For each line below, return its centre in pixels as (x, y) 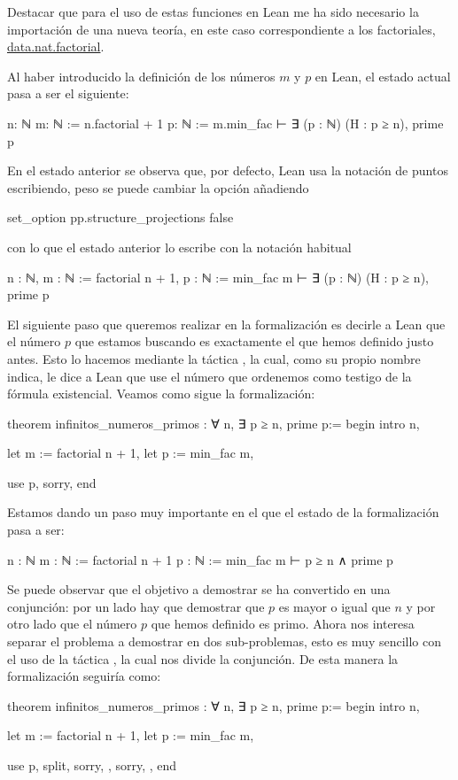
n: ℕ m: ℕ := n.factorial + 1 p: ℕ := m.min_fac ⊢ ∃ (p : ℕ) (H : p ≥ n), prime (225, 123)
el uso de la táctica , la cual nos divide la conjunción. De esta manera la (203, 658)
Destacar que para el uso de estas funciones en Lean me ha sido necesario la (213, 12)
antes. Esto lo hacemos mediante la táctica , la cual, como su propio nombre (214, 358)
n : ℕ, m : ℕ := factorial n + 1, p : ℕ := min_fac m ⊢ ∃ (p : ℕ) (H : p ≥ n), (218, 277)
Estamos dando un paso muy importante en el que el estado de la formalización (223, 512)
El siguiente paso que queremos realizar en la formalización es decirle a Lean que (226, 324)
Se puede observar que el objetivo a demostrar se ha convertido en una (199, 589)
